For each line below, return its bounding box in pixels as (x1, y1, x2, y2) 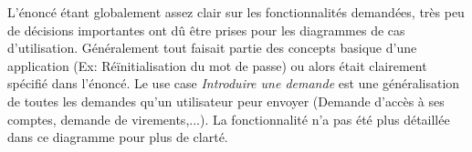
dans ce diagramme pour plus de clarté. (7, 127, 228, 147)
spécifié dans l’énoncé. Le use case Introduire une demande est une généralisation (7, 74, 460, 93)
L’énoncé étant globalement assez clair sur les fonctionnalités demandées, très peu (7, 3, 465, 21)
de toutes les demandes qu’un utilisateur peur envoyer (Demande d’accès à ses (7, 91, 445, 110)
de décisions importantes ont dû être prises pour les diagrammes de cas (7, 20, 405, 39)
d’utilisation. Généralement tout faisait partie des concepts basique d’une (7, 38, 417, 57)
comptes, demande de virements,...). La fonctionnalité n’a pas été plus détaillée (7, 109, 450, 128)
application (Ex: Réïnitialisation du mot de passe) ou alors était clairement (7, 56, 427, 75)
